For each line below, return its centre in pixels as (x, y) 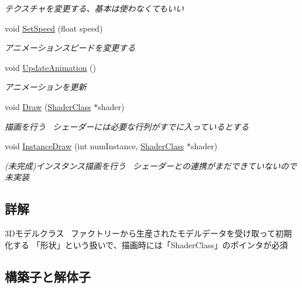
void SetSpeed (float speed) (54, 28)
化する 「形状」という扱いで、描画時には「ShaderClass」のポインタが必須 (146, 244)
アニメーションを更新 (46, 87)
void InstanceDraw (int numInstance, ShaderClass (95, 146)
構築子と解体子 (48, 276)
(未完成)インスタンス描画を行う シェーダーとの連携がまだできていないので (151, 165)
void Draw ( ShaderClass (48, 106)
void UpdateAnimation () (50, 67)
